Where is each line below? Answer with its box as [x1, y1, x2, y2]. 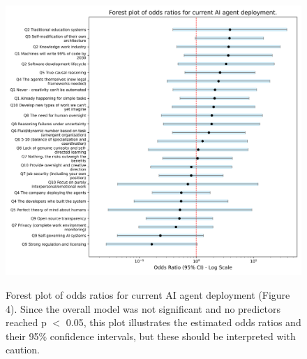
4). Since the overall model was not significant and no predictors [6, 301, 280, 316]
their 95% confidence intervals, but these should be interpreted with [6, 328, 296, 343]
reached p [6, 315, 47, 330]
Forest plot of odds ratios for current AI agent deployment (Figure [6, 288, 290, 302]
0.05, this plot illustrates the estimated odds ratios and [66, 315, 301, 330]
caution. [6, 342, 40, 357]
